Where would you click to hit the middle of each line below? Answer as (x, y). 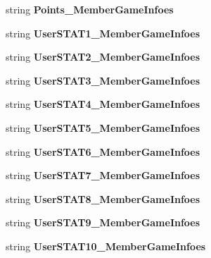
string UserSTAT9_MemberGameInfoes (103, 222)
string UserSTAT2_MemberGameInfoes (103, 57)
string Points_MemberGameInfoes (90, 9)
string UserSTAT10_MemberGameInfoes (106, 246)
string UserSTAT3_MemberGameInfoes (103, 80)
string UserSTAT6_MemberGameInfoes (103, 151)
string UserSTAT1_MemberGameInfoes (103, 33)
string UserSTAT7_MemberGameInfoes (103, 175)
